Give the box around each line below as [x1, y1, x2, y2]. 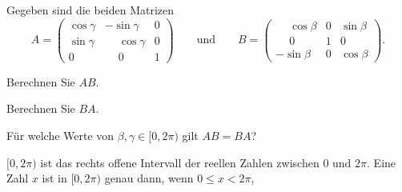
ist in [42, 170, 67, 186]
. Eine [367, 154, 396, 170]
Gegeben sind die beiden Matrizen [6, 2, 175, 18]
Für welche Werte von [6, 126, 115, 143]
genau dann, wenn [104, 170, 194, 186]
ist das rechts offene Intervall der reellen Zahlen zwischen [40, 154, 320, 170]
